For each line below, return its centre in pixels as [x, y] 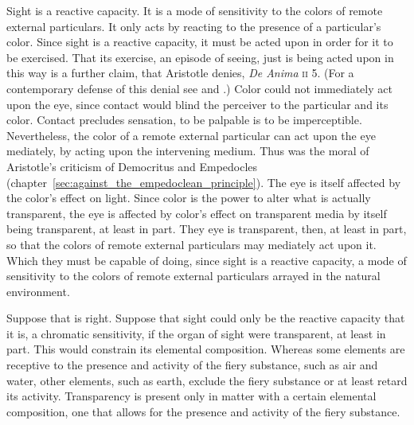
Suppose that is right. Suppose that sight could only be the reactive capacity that [206, 318]
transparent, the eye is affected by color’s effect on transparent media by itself [197, 213]
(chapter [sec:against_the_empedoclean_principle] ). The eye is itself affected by [204, 182]
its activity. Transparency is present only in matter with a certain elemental [191, 396]
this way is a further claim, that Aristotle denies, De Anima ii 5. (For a [180, 73]
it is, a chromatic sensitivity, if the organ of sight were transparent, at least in [196, 333]
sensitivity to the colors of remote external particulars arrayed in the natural [193, 276]
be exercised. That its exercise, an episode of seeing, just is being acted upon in [200, 57]
